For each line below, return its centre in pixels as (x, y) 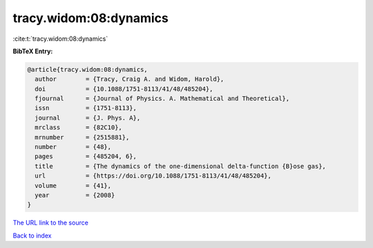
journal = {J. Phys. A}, (88, 118)
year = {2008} (75, 195)
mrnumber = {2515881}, (82, 137)
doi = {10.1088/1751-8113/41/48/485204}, (124, 89)
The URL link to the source (51, 223)
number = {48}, (73, 147)
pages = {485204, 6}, (86, 156)
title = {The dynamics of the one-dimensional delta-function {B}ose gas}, (180, 166)
